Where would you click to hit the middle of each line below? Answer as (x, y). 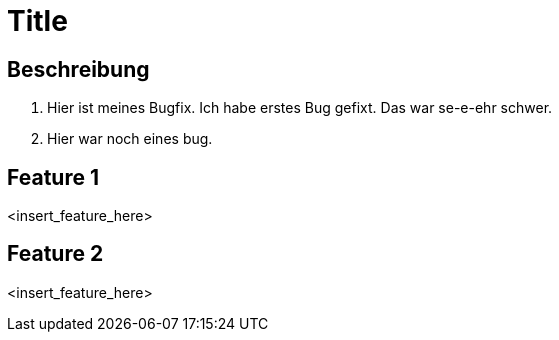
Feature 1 (53, 177)
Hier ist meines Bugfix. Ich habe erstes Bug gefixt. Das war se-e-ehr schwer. (300, 108)
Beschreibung (78, 69)
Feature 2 (55, 254)
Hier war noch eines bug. (130, 139)
